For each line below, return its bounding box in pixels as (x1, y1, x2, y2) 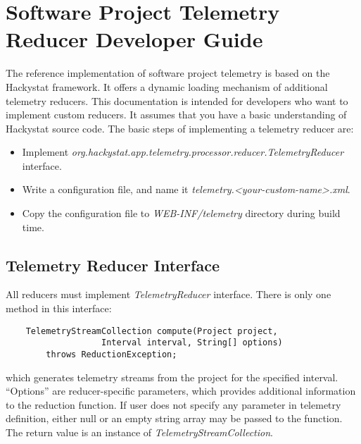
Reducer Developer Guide (6, 25, 263, 54)
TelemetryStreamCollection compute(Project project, (25, 326, 278, 336)
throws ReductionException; (46, 349, 177, 359)
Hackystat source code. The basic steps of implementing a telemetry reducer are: (6, 121, 354, 135)
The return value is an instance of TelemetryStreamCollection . (6, 424, 273, 439)
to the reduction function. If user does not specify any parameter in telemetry (6, 397, 341, 412)
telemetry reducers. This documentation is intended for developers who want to (6, 93, 348, 108)
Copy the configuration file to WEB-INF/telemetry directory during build (22, 206, 341, 221)
